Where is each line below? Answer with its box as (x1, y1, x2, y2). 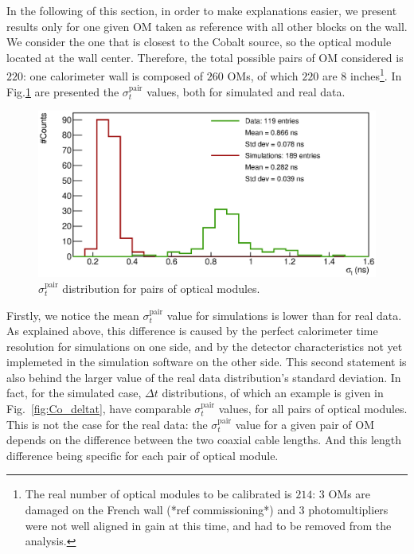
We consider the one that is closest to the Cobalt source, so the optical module (6, 33, 392, 50)
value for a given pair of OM (235, 416, 375, 432)
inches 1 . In (350, 65, 402, 84)
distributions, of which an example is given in (162, 384, 384, 401)
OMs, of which (227, 68, 299, 84)
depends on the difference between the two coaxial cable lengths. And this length (6, 431, 402, 448)
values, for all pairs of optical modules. (218, 400, 408, 417)
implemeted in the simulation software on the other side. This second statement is (6, 353, 407, 370)
